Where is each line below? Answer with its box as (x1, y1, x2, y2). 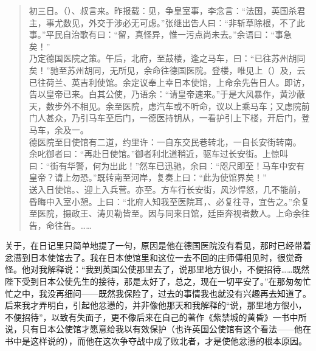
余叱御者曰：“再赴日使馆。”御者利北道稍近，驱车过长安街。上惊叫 (29, 147, 289, 160)
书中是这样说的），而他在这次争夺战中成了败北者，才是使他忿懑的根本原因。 (5, 335, 307, 347)
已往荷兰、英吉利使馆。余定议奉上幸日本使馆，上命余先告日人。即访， (29, 75, 310, 88)
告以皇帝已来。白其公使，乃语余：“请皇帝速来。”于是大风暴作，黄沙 (29, 88, 297, 100)
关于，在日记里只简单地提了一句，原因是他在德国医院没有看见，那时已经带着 (5, 239, 311, 252)
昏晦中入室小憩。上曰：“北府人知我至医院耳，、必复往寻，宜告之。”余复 (29, 195, 310, 207)
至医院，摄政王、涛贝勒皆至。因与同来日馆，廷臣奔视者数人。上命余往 (29, 207, 310, 220)
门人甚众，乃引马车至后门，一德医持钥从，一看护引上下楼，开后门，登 (29, 111, 310, 124)
